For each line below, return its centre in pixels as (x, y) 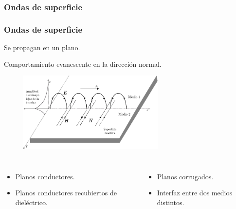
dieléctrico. (31, 202)
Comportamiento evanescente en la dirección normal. (83, 64)
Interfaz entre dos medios (194, 193)
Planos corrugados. (185, 176)
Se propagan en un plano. (42, 47)
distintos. (171, 202)
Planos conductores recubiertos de (66, 193)
